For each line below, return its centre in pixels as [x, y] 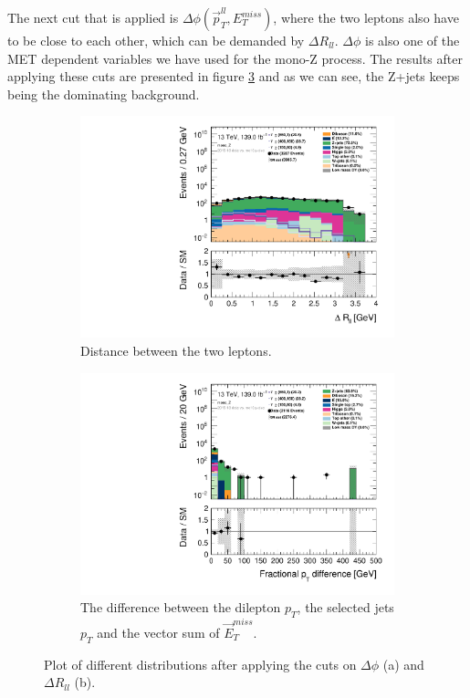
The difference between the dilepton [181, 607]
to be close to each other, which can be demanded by [156, 40]
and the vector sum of [158, 632]
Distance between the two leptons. [176, 351]
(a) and [403, 664]
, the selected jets [345, 607]
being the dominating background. [104, 94]
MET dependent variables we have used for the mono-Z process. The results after [235, 58]
